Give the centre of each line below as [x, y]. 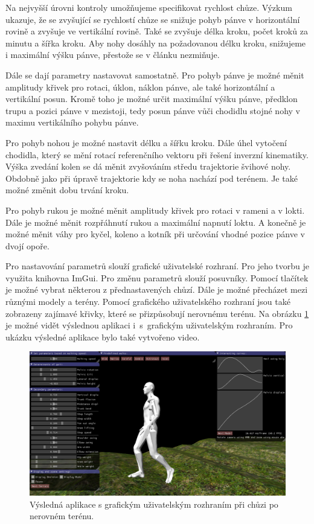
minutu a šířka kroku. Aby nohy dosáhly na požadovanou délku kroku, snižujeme [156, 43]
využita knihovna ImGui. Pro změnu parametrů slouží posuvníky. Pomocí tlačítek [157, 277]
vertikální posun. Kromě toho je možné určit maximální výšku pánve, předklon [152, 99]
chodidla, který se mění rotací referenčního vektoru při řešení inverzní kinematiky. [157, 154]
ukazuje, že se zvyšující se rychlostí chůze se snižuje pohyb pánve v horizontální [153, 19]
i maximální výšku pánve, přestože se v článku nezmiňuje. [113, 55]
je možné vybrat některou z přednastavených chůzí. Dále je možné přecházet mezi [157, 289]
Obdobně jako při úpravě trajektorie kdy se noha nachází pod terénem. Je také [152, 178]
